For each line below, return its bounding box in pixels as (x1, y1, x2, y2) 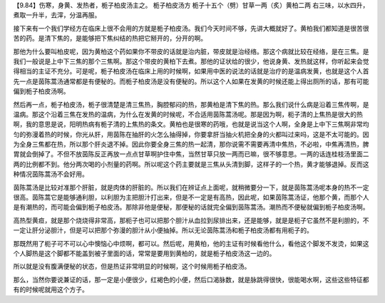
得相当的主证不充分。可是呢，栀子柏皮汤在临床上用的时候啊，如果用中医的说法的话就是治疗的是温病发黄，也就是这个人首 (13, 67, 369, 76)
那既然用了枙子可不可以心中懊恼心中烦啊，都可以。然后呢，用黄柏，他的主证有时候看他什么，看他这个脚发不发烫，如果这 (13, 239, 369, 247)
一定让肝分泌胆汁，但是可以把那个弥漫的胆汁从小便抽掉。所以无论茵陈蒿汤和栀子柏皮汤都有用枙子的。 (13, 226, 313, 235)
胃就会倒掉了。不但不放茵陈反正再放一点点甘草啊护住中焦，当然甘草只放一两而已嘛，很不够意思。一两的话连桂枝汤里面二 (13, 150, 369, 158)
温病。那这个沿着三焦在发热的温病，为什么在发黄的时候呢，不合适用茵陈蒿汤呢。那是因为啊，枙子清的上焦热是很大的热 (13, 110, 363, 118)
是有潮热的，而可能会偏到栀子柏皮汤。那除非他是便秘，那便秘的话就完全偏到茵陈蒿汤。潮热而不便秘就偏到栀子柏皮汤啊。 (13, 203, 369, 212)
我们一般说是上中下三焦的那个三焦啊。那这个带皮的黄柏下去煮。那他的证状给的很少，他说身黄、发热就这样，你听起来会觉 (13, 57, 369, 66)
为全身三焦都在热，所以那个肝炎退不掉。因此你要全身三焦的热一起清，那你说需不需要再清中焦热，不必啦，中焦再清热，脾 (13, 140, 369, 149)
